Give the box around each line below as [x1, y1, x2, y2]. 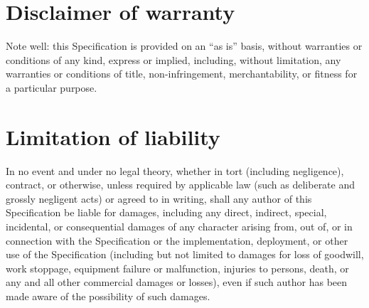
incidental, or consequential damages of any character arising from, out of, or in [6, 219, 353, 233]
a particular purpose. [6, 80, 97, 95]
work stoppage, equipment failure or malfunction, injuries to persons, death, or [6, 260, 349, 275]
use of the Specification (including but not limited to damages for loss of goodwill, [6, 247, 364, 262]
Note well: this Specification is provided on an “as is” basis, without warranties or [6, 38, 363, 53]
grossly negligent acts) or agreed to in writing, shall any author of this [6, 191, 312, 206]
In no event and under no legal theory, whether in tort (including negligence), [6, 163, 344, 178]
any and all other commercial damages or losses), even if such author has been [6, 275, 348, 290]
